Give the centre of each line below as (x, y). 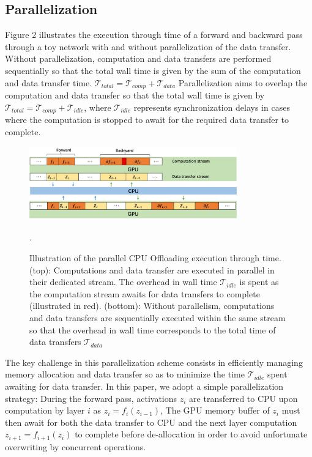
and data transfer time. (49, 82)
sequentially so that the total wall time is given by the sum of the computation (153, 70)
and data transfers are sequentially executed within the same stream (158, 317)
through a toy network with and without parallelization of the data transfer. (148, 46)
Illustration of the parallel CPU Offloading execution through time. (155, 258)
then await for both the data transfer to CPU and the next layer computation (151, 422)
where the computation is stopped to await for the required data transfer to (147, 120)
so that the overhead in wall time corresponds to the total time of (153, 329)
